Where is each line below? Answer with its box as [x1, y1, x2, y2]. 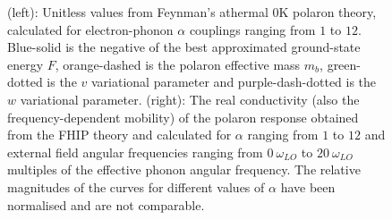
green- [327, 55, 361, 73]
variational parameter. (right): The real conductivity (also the [20, 89, 360, 108]
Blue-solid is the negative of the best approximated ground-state [7, 38, 361, 56]
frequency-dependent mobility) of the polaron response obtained [7, 107, 359, 126]
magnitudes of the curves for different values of [7, 177, 265, 196]
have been [280, 177, 336, 196]
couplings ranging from [189, 20, 316, 38]
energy [7, 55, 44, 73]
